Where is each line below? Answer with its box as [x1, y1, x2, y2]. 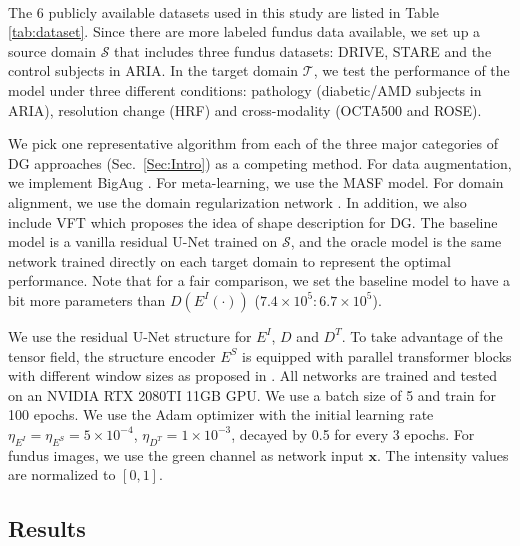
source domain [8, 40, 97, 61]
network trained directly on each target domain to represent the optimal [8, 250, 451, 271]
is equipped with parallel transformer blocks [242, 345, 512, 366]
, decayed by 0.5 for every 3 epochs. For [231, 423, 475, 444]
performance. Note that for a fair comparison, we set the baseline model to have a [8, 270, 511, 291]
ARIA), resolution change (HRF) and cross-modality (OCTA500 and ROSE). [8, 99, 482, 120]
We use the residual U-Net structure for [8, 325, 252, 346]
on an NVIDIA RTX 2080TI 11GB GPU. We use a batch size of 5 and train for [8, 384, 497, 405]
